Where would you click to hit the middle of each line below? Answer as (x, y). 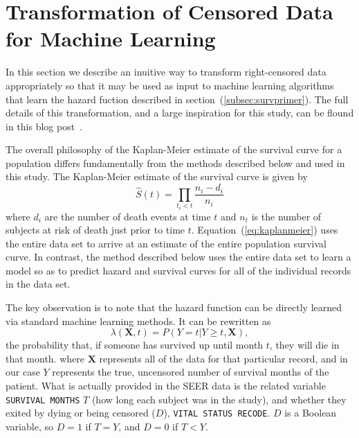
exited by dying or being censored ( (81, 413)
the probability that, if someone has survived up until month (135, 345)
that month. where (45, 358)
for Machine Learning (111, 38)
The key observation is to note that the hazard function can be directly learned (174, 307)
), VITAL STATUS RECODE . (217, 413)
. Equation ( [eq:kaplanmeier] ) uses (265, 230)
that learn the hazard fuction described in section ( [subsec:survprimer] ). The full (177, 99)
